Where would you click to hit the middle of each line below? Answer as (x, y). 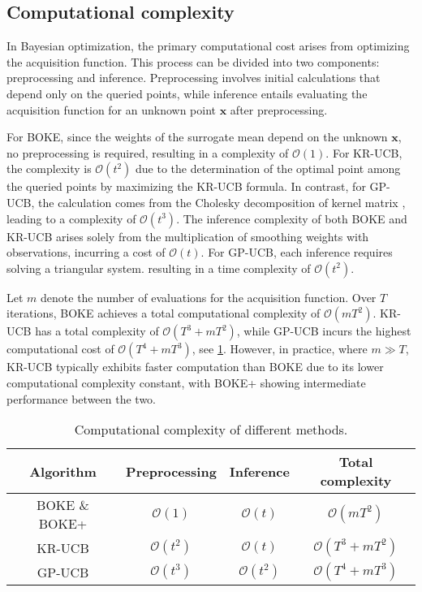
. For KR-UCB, (364, 152)
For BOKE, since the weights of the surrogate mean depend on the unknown (197, 137)
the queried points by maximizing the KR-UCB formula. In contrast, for (186, 186)
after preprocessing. (279, 109)
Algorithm (63, 471)
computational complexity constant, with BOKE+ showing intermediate (186, 382)
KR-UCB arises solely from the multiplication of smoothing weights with (188, 236)
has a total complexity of (97, 331)
